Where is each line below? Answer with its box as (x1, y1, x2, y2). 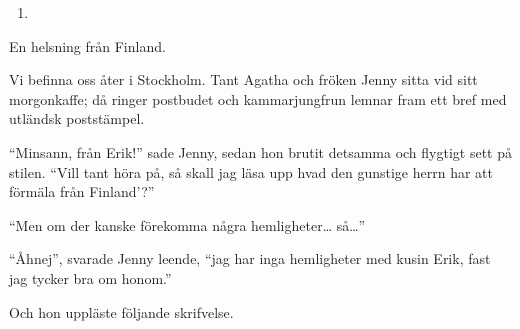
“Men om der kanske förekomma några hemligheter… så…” (9, 214, 366, 235)
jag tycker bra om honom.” (9, 267, 172, 288)
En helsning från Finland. (9, 35, 166, 56)
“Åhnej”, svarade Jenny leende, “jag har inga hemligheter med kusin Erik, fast (9, 248, 491, 269)
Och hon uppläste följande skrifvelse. (9, 301, 234, 322)
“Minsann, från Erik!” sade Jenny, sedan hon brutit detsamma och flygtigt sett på (9, 141, 512, 162)
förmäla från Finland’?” (9, 181, 155, 202)
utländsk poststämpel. (9, 108, 145, 129)
